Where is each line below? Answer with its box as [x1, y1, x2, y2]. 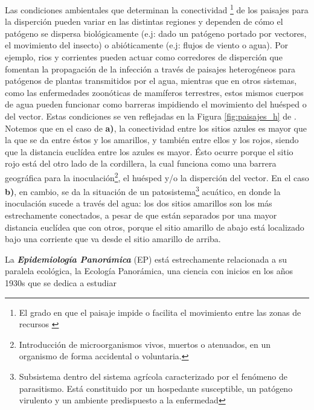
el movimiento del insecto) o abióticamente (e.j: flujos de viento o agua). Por [5, 39, 288, 51]
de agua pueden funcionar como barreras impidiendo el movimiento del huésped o [5, 98, 307, 111]
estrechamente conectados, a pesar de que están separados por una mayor [5, 209, 277, 222]
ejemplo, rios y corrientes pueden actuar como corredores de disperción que [5, 51, 283, 63]
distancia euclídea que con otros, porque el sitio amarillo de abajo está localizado [5, 220, 304, 233]
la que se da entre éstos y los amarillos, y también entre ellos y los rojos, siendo [5, 133, 299, 146]
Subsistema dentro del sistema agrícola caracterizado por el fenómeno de [19, 370, 287, 382]
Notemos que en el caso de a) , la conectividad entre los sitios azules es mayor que [5, 121, 307, 134]
